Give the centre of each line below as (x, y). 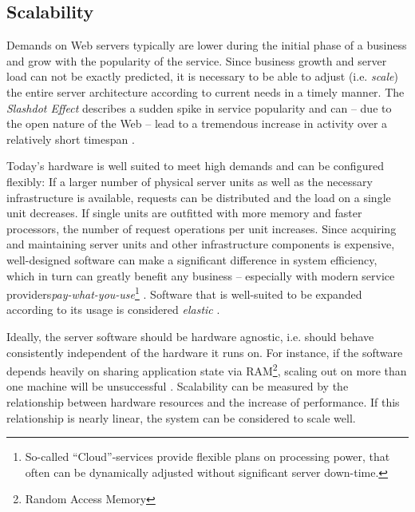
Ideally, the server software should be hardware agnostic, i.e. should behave (190, 336)
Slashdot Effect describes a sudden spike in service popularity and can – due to (199, 107)
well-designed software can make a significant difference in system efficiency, (192, 259)
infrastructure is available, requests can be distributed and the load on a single (199, 197)
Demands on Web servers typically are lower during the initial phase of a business (207, 45)
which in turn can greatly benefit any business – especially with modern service (201, 275)
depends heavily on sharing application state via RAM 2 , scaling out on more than (207, 369)
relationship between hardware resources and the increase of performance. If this (203, 401)
